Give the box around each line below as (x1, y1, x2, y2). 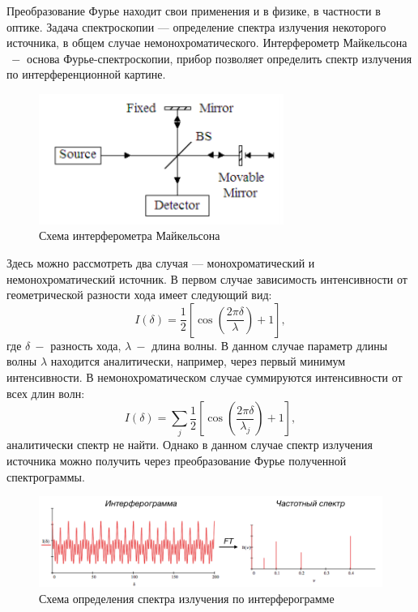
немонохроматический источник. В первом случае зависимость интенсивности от (6, 270, 407, 287)
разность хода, (50, 336, 122, 353)
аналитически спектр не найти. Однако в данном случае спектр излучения (6, 436, 373, 453)
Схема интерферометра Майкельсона (39, 227, 220, 244)
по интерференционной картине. (6, 66, 166, 83)
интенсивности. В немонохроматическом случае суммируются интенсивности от (6, 368, 403, 385)
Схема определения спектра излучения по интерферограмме (39, 590, 335, 607)
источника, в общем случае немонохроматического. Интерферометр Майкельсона (6, 34, 407, 51)
